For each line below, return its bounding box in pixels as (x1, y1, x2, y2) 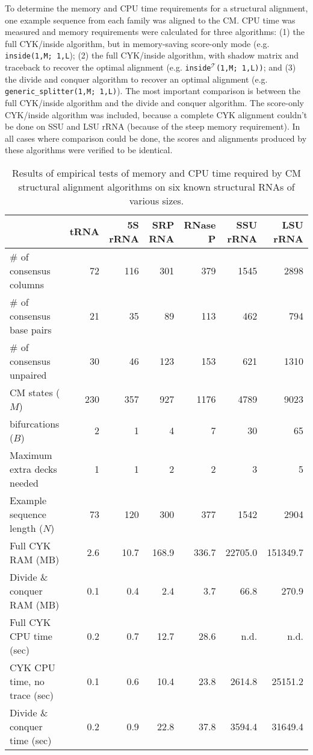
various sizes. (129, 193, 184, 207)
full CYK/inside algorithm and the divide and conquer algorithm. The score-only (5, 96, 304, 109)
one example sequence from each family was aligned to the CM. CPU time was (5, 13, 296, 26)
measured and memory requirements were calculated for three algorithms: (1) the (5, 25, 305, 38)
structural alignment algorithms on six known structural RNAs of (18, 179, 295, 194)
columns (10, 277, 44, 291)
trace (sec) (10, 687, 54, 702)
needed (10, 475, 39, 490)
